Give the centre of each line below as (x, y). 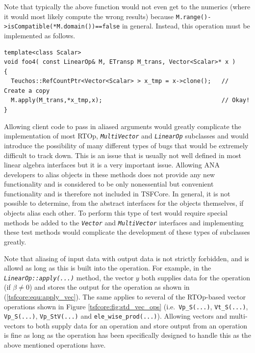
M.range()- (193, 17)
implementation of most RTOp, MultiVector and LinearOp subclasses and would (126, 136)
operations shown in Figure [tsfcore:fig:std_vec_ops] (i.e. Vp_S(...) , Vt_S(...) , (126, 306)
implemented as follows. (40, 35)
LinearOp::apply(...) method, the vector (69, 277)
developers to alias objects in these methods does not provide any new (110, 174)
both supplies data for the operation (196, 277)
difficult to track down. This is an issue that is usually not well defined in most (123, 155)
